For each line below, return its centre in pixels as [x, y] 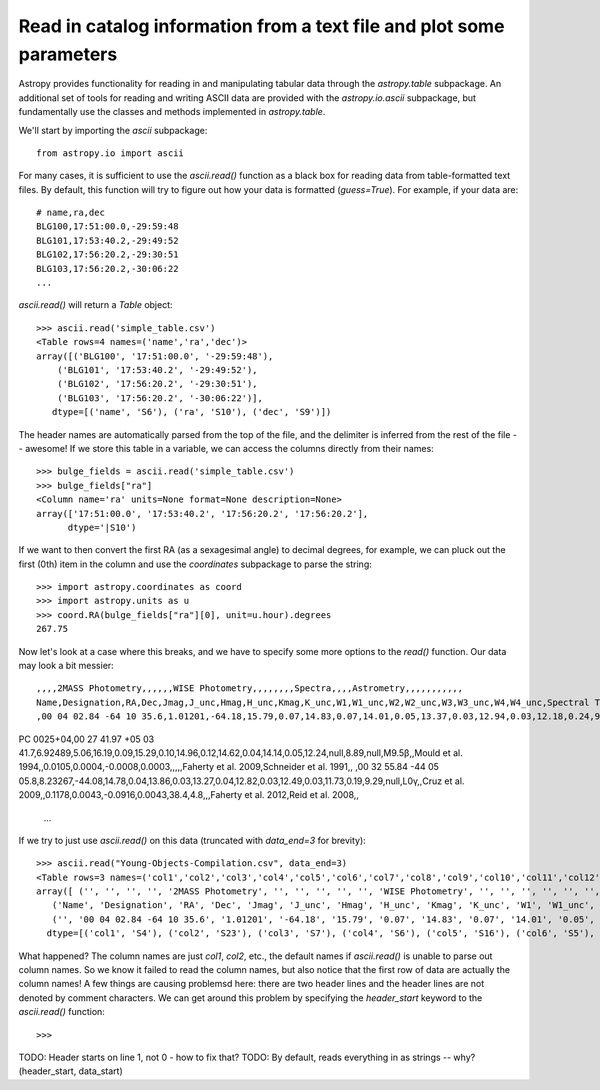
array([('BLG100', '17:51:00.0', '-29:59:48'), [155, 356]
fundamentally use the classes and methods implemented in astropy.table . [172, 112]
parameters [68, 54]
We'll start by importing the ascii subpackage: [113, 130]
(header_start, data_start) [71, 1071]
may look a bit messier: [66, 666]
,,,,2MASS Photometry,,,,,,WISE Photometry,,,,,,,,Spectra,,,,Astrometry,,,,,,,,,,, [250, 688]
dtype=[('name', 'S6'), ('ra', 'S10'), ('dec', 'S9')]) [191, 412]
